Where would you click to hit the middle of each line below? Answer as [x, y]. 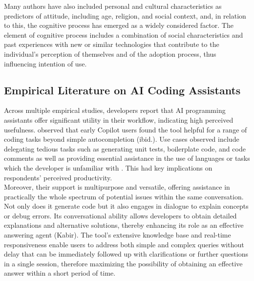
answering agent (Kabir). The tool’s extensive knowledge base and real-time [117, 235]
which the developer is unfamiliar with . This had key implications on [108, 167]
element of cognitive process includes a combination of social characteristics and [124, 34]
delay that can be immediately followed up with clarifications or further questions [126, 254]
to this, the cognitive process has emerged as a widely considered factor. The [119, 25]
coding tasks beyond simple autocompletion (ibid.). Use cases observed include [122, 139]
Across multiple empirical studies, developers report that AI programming [115, 110]
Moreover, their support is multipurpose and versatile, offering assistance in [117, 187]
